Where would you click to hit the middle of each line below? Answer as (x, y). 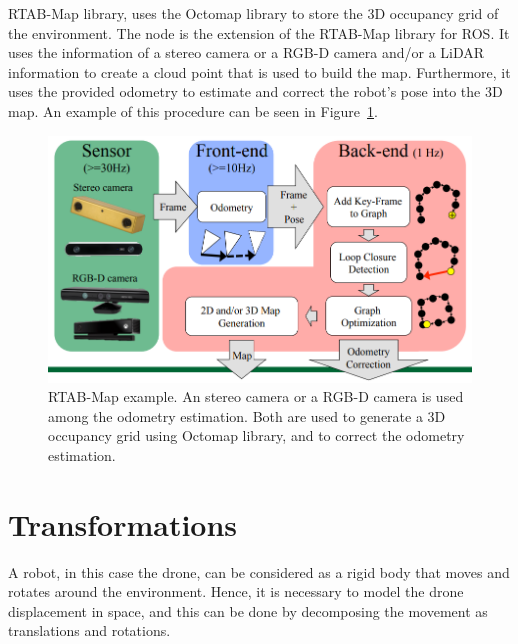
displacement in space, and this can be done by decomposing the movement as (248, 610)
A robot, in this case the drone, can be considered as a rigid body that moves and (259, 571)
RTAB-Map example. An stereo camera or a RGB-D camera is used (256, 396)
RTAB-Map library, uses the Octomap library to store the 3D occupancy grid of (253, 13)
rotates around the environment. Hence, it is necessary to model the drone (236, 591)
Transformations (123, 523)
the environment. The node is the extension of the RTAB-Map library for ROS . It (259, 32)
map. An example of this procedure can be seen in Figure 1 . (193, 110)
